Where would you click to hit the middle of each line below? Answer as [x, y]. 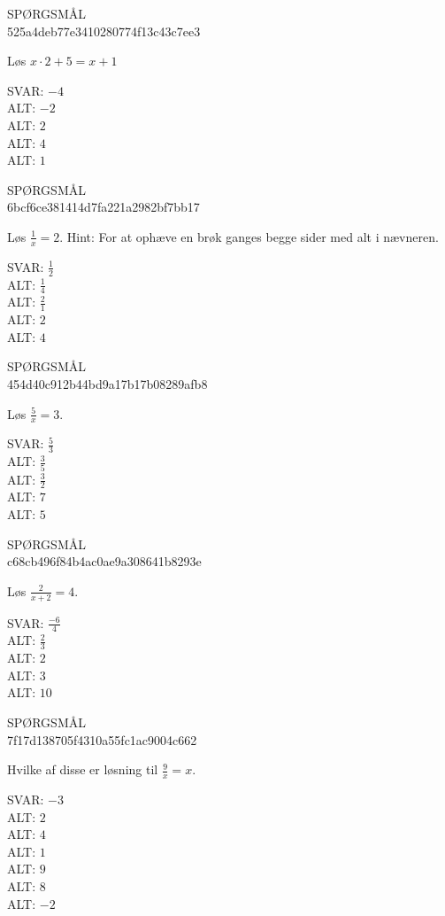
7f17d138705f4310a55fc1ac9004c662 [102, 739]
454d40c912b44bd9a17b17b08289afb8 [107, 384]
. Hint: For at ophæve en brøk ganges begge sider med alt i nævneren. [249, 236]
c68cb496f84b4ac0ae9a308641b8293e [104, 561]
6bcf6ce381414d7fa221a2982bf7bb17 [104, 207]
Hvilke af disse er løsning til [83, 769]
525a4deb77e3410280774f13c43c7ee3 [104, 31]
